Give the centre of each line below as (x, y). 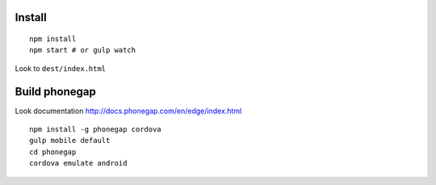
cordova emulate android (78, 163)
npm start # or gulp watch (83, 50)
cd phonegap (53, 152)
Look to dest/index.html (61, 68)
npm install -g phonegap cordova (95, 130)
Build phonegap (56, 92)
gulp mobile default (70, 141)
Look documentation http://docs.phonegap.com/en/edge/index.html (128, 111)
